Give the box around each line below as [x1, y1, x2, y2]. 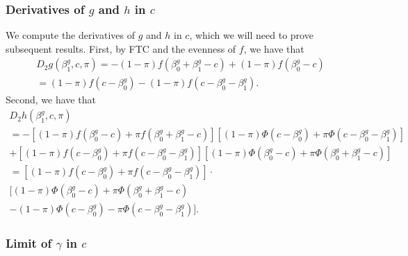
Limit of [6, 234, 52, 252]
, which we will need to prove [189, 28, 313, 42]
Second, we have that [6, 92, 96, 107]
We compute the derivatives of [6, 28, 135, 42]
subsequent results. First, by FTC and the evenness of [6, 41, 236, 56]
